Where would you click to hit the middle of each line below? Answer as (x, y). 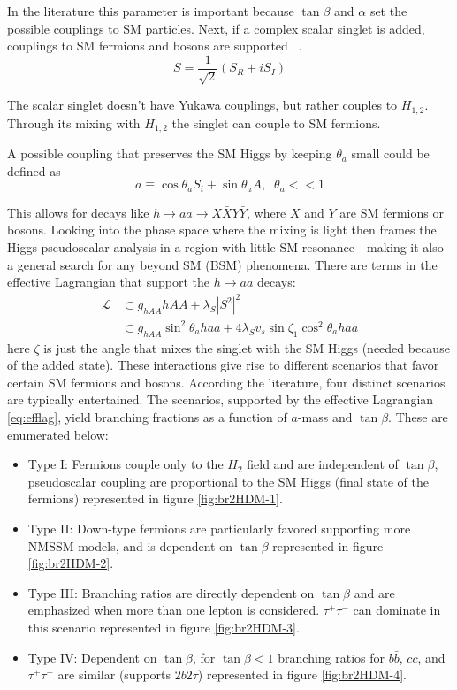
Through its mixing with (74, 123)
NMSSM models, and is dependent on (130, 545)
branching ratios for (331, 657)
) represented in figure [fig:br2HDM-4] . (302, 675)
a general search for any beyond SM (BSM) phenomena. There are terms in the (222, 264)
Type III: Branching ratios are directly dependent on (171, 592)
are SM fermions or (392, 212)
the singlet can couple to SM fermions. (276, 123)
